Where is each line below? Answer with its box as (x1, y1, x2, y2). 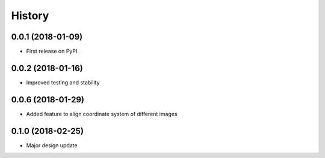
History (11, 9, 49, 22)
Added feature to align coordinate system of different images (26, 110, 178, 117)
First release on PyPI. (26, 48, 79, 55)
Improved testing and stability (26, 78, 100, 86)
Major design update (26, 141, 78, 149)
